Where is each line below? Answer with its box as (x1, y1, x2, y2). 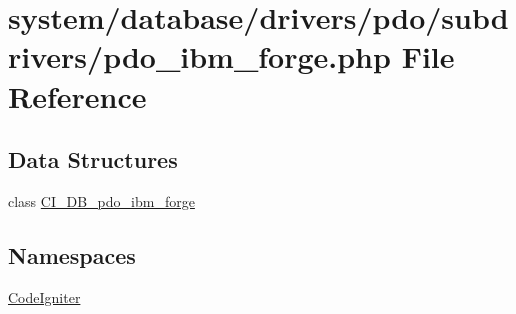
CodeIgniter (8, 286, 81, 307)
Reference (8, 75, 147, 116)
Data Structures (8, 144, 178, 175)
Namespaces (8, 239, 136, 270)
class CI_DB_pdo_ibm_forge (8, 190, 195, 211)
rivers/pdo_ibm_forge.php (8, 36, 391, 77)
